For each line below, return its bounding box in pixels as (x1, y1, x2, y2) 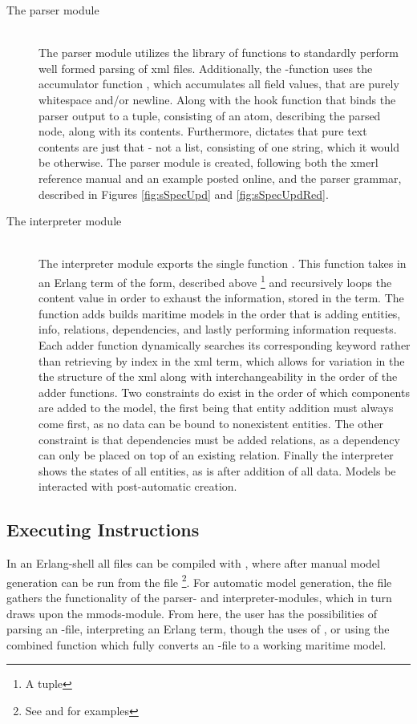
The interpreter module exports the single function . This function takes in (38, 255, 407, 272)
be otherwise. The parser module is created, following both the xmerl (38, 154, 379, 171)
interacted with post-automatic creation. (38, 478, 237, 495)
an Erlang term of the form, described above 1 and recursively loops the (38, 271, 392, 290)
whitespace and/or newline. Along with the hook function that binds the (38, 91, 396, 107)
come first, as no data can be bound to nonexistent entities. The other (38, 415, 384, 431)
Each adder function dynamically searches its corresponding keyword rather (38, 336, 411, 353)
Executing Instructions (6, 517, 200, 542)
